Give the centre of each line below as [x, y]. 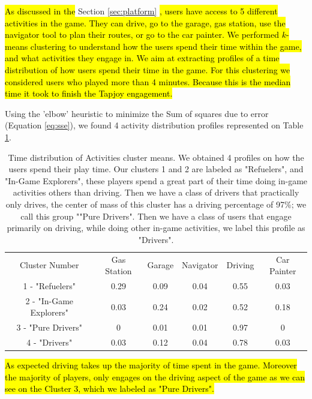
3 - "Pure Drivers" [49, 327]
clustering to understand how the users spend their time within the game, [166, 46]
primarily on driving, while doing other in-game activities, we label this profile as [156, 228]
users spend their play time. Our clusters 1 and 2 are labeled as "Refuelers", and [156, 169]
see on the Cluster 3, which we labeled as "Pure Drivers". [109, 388]
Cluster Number [49, 265]
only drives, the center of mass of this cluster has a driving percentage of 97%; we [156, 204]
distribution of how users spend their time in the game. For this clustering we [148, 69]
